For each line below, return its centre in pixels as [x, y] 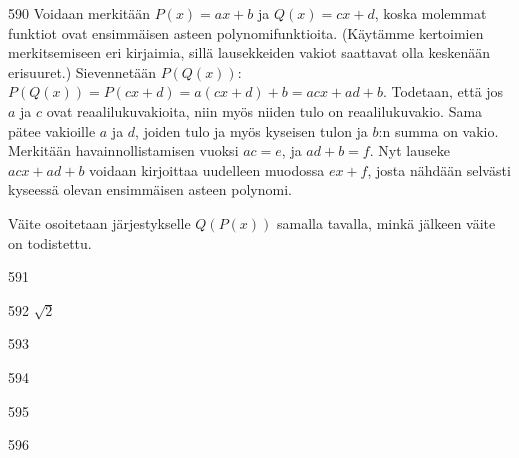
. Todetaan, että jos [443, 91]
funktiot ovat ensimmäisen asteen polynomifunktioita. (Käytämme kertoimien [246, 32]
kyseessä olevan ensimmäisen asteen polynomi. [150, 189]
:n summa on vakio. [438, 130]
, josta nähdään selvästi [439, 169]
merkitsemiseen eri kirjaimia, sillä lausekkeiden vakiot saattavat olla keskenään [249, 52]
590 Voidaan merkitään [79, 13]
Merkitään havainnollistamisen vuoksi [123, 150]
